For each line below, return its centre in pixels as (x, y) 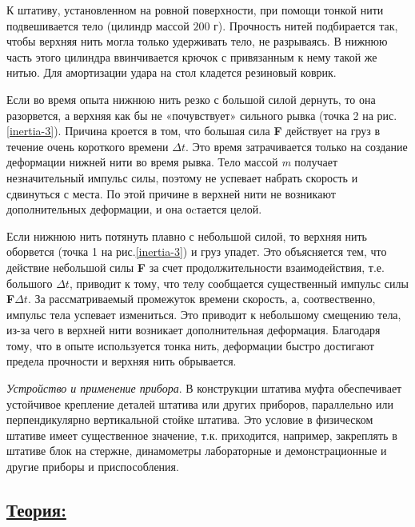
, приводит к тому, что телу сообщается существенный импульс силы (239, 283)
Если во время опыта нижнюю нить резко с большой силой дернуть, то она (191, 99)
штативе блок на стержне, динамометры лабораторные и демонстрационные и (197, 451)
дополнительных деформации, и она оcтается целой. (134, 209)
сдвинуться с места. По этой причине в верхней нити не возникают (171, 193)
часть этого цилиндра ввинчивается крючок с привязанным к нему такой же (192, 56)
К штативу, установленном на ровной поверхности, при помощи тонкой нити (195, 10)
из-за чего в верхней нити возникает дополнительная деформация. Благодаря (194, 330)
